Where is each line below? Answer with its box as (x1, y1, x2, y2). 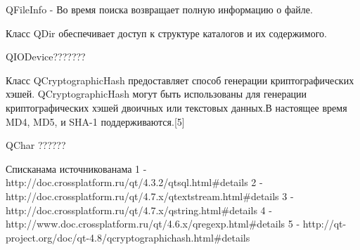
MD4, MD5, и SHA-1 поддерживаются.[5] (6, 114, 185, 129)
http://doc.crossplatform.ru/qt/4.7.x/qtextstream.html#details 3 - (6, 188, 294, 203)
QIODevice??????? (6, 49, 86, 64)
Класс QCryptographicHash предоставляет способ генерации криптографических (6, 72, 354, 87)
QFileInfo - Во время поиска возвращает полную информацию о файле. (6, 2, 313, 16)
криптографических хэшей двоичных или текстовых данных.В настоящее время (6, 100, 347, 114)
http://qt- (302, 216, 347, 231)
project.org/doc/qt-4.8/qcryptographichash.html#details (6, 230, 250, 244)
